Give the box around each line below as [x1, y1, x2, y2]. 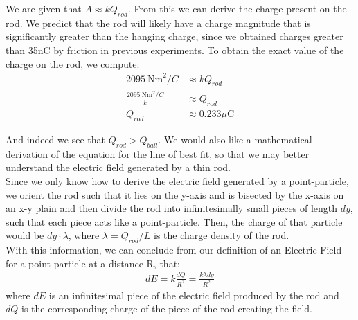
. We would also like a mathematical [158, 132, 312, 147]
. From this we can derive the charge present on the [127, 1, 347, 15]
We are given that [6, 1, 82, 15]
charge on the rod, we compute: [6, 56, 140, 71]
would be [6, 228, 44, 242]
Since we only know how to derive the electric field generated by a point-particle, [6, 174, 349, 188]
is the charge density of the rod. [154, 228, 289, 242]
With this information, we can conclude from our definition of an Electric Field [6, 242, 342, 257]
